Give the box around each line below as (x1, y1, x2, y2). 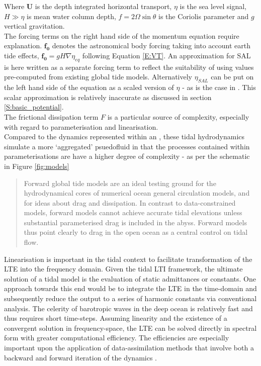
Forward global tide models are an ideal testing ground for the (24, 177, 216, 188)
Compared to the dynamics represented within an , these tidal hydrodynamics (4, 131, 245, 142)
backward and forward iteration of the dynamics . (4, 352, 157, 362)
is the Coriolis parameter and (158, 11, 249, 21)
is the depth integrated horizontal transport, (35, 1, 172, 11)
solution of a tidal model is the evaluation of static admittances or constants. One (4, 273, 256, 284)
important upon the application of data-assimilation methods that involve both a (4, 342, 254, 352)
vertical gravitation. (4, 21, 65, 31)
